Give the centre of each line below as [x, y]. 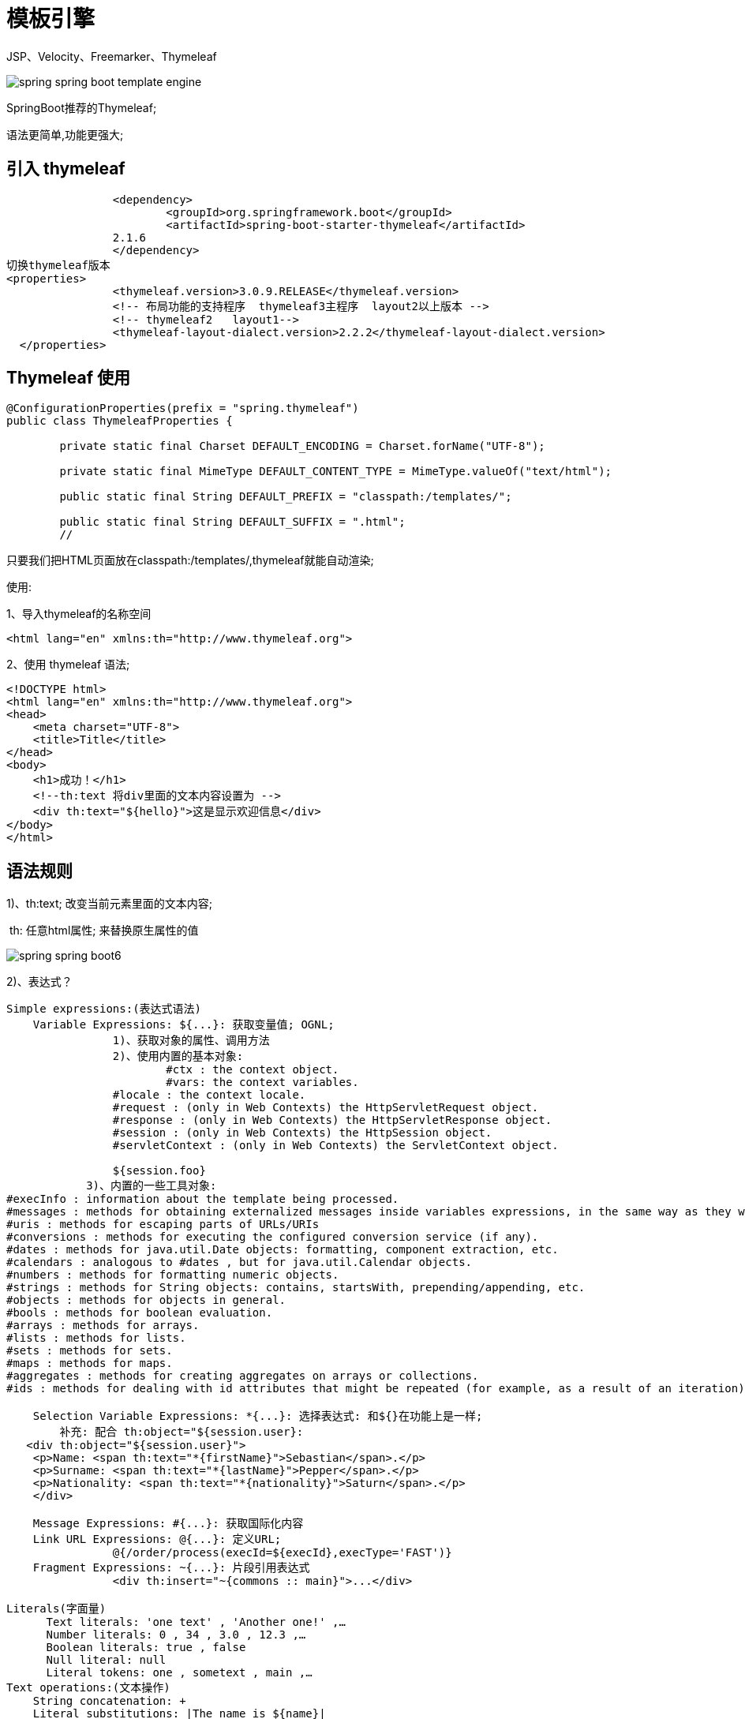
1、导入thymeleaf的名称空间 [79, 614]
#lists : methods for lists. [96, 1338]
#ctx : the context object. [253, 1070]
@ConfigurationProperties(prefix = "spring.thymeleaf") [183, 408]
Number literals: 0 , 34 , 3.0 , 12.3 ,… [176, 1635]
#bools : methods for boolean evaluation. [140, 1313]
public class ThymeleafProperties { [120, 421]
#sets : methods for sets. [90, 1351]
